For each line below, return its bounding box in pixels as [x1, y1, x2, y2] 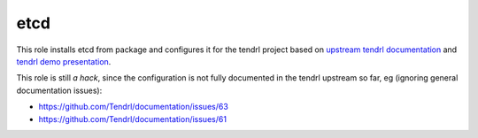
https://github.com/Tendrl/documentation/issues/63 [38, 102, 229, 112]
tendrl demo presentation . [16, 56, 112, 66]
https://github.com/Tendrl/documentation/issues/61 [38, 113, 227, 124]
